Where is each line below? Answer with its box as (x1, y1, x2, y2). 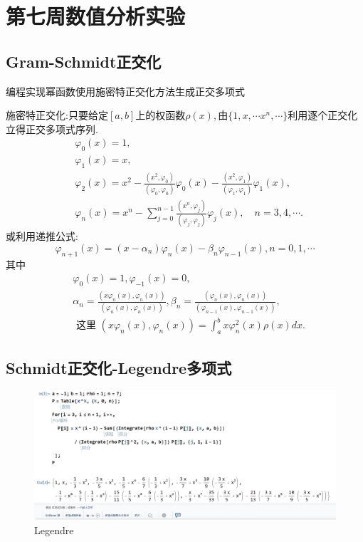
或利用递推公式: (6, 229, 78, 244)
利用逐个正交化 (288, 108, 358, 123)
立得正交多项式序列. (6, 121, 98, 136)
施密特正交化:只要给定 (6, 108, 108, 123)
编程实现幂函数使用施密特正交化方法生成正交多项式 (6, 83, 245, 98)
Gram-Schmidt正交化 (6, 50, 162, 72)
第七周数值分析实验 (6, 1, 186, 31)
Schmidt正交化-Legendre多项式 (6, 356, 232, 378)
